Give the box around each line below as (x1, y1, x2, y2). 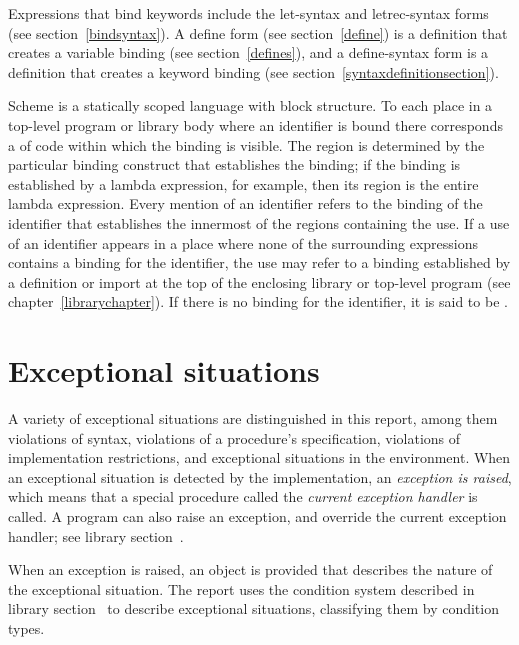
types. (8, 617, 45, 638)
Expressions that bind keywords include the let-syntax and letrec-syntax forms (8, 3, 489, 23)
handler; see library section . (8, 525, 184, 546)
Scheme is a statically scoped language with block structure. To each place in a (8, 95, 493, 116)
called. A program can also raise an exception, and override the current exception (8, 506, 507, 526)
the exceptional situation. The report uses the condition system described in (8, 578, 475, 599)
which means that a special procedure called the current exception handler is (8, 486, 478, 507)
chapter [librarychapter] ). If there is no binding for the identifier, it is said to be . (8, 291, 508, 312)
